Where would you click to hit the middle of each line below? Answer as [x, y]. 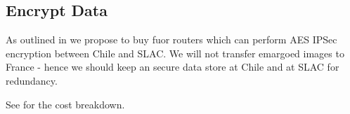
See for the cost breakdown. [65, 104]
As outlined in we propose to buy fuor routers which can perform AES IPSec [171, 40]
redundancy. [32, 80]
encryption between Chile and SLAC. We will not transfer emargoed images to [175, 53]
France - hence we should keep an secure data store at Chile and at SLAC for [173, 67]
